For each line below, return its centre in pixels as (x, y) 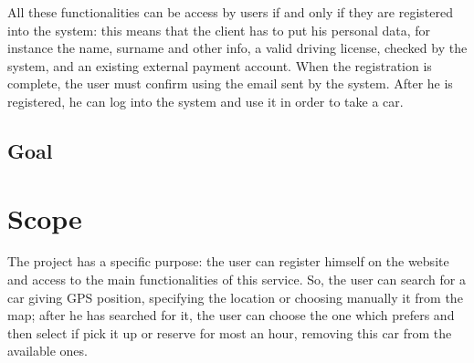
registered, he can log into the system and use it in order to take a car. (205, 101)
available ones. (47, 351)
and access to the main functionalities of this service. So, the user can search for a (237, 280)
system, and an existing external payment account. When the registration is (220, 65)
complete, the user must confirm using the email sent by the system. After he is (230, 83)
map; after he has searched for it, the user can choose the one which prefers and (231, 315)
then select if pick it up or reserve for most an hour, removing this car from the (230, 332)
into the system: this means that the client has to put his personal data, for (219, 30)
